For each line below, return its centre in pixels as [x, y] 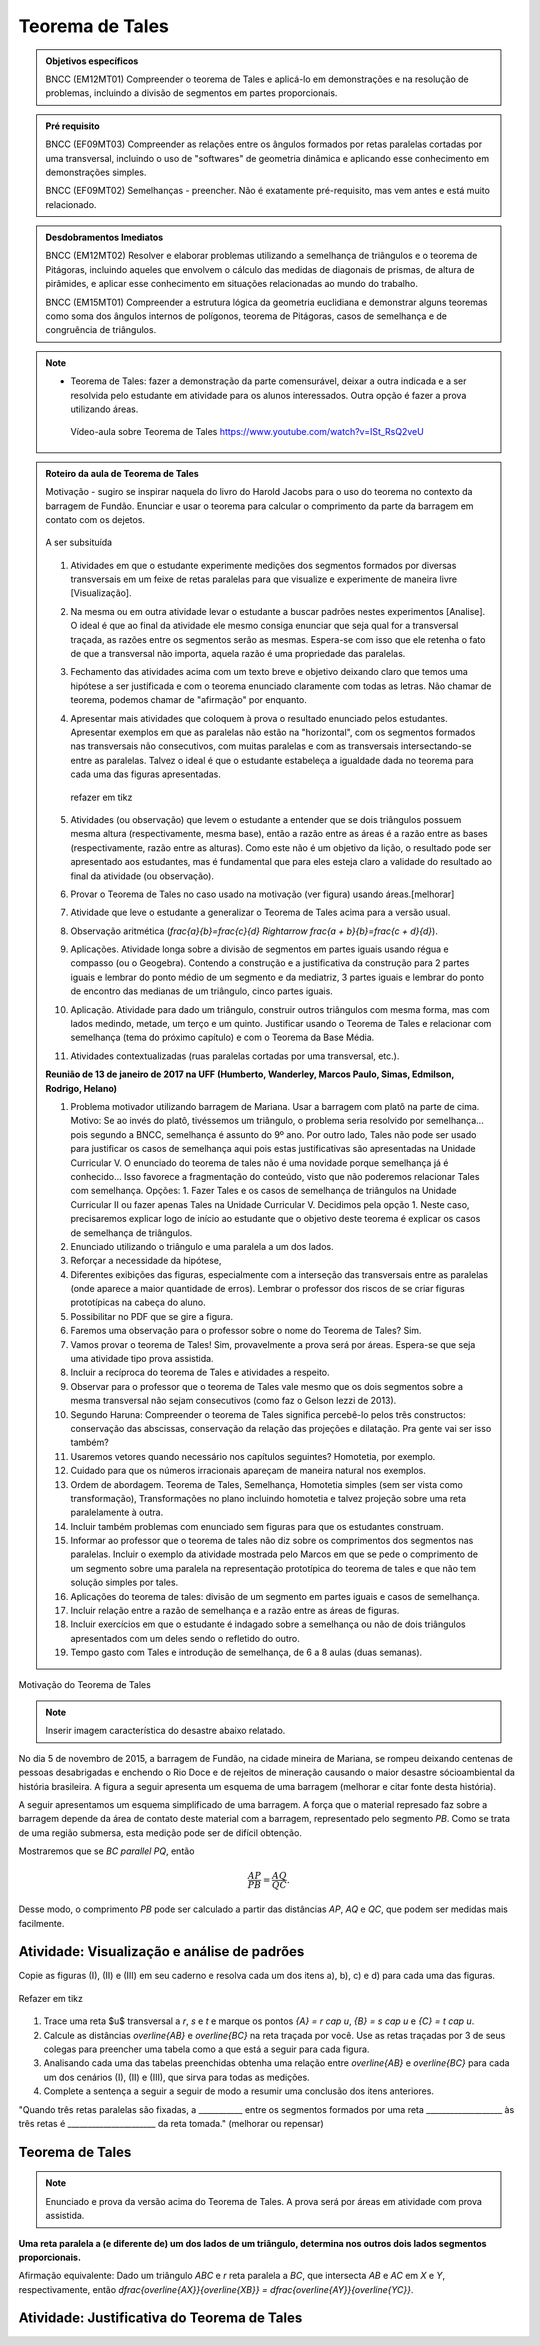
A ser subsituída [79, 542]
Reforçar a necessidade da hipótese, [146, 1261]
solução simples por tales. [124, 1582]
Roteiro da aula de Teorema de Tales [122, 473]
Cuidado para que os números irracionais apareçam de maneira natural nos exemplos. [248, 1471]
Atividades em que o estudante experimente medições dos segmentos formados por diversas [263, 565]
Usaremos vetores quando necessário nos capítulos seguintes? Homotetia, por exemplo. [253, 1456]
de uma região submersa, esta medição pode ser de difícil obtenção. [160, 1832]
